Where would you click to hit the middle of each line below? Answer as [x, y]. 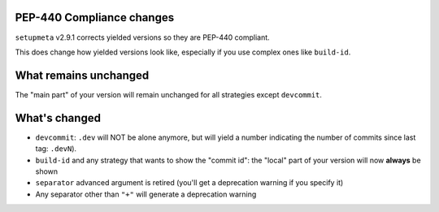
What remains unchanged [82, 75]
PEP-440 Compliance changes [95, 17]
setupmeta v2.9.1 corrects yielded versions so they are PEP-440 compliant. [142, 37]
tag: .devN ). [56, 149]
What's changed [58, 118]
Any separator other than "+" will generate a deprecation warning [146, 194]
